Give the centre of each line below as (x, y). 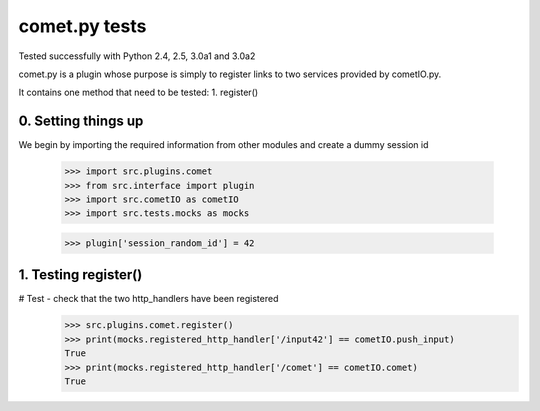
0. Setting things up (81, 121)
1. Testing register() (80, 275)
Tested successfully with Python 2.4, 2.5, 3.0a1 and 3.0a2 (137, 56)
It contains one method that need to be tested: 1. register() (138, 92)
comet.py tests (82, 26)
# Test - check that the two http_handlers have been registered (148, 299)
